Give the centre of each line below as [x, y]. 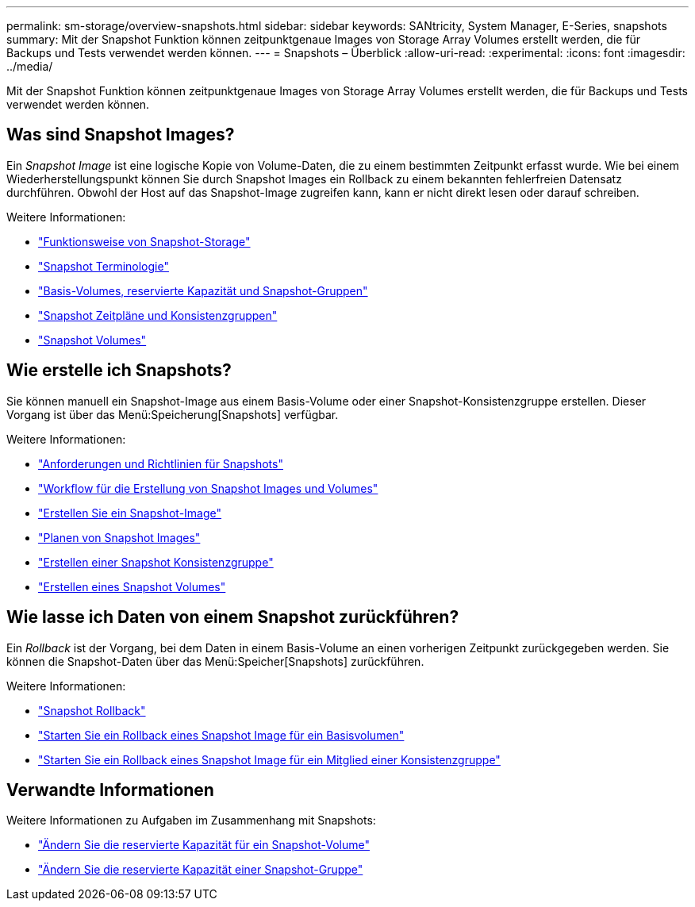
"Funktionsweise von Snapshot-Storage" [144, 241]
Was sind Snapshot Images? [121, 135]
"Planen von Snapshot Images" [119, 537]
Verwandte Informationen [110, 790]
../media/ [30, 66]
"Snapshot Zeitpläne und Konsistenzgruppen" [158, 315]
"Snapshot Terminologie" [104, 266]
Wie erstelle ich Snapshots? [119, 371]
